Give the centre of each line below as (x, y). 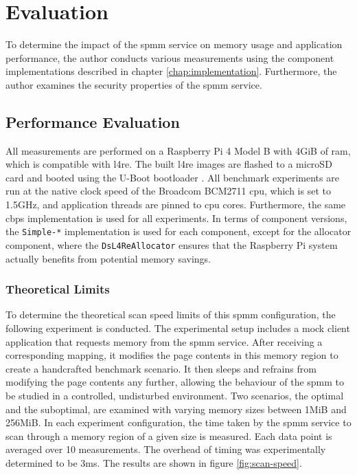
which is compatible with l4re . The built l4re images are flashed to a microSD (169, 164)
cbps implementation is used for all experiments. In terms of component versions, (176, 218)
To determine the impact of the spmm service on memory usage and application (174, 44)
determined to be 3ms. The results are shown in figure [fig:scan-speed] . (154, 462)
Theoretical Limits (58, 289)
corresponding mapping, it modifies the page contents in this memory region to (172, 355)
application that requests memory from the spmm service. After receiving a (164, 341)
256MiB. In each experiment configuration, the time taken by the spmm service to (178, 422)
